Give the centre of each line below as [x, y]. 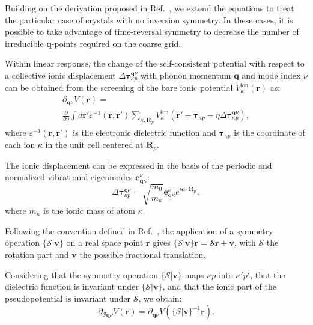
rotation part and [37, 254]
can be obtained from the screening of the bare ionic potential [119, 87]
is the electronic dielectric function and [144, 132]
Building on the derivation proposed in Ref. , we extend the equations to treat [150, 8]
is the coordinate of [269, 132]
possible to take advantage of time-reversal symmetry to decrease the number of [152, 32]
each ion [20, 144]
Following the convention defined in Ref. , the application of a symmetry [139, 230]
